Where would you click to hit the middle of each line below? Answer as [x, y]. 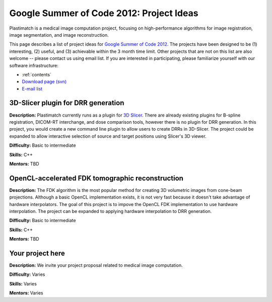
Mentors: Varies [26, 293]
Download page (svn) [44, 82]
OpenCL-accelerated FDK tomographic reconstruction [96, 178]
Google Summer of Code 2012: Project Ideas [104, 13]
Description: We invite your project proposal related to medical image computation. [96, 265]
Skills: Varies [23, 283]
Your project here [37, 253]
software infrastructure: [34, 65]
